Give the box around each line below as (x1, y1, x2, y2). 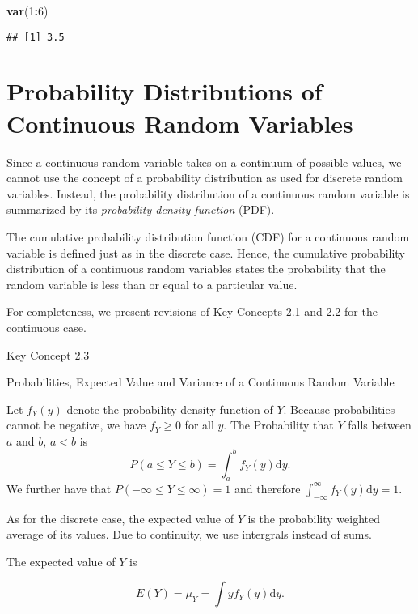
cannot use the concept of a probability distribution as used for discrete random (6, 169, 403, 186)
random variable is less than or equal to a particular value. (6, 275, 298, 292)
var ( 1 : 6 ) (6, 2, 49, 19)
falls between (348, 416, 412, 433)
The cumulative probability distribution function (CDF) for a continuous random (6, 228, 410, 245)
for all (184, 416, 214, 433)
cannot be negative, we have (6, 416, 146, 433)
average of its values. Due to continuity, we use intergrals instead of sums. (6, 526, 372, 543)
